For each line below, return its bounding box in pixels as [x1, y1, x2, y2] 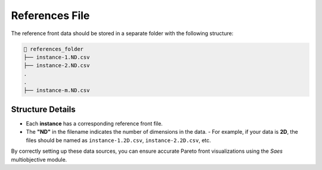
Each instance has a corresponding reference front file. [26, 119, 163, 127]
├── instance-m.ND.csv [23, 87, 90, 94]
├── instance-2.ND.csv [23, 62, 90, 69]
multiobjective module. [11, 156, 67, 163]
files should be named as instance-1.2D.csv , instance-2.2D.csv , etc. [26, 137, 211, 144]
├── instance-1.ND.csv [23, 53, 90, 61]
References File [11, 9, 90, 22]
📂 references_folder [23, 45, 83, 52]
